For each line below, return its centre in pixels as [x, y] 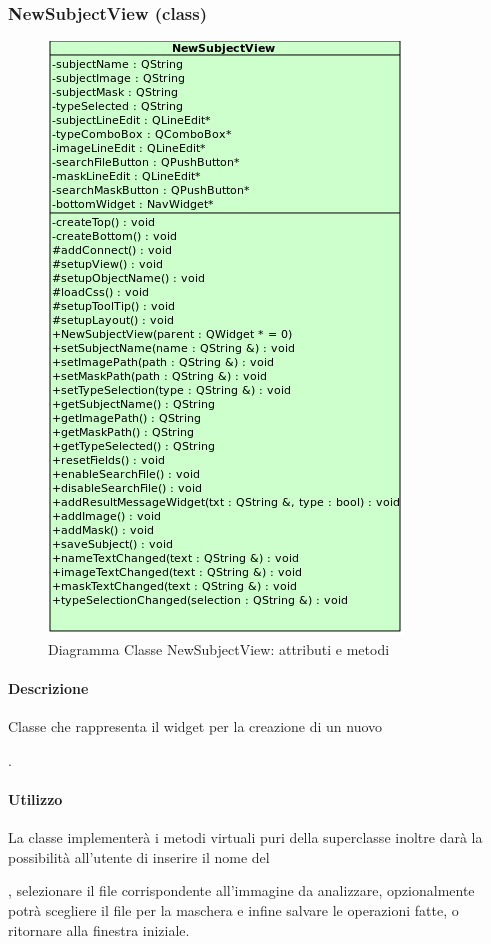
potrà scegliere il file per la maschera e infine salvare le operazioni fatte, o [233, 909]
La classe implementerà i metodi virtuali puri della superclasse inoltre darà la [245, 837]
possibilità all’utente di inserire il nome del [139, 856]
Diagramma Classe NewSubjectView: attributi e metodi [219, 648]
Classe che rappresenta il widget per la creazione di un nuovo [195, 726]
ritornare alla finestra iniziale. [99, 929]
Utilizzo [35, 798]
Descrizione [48, 688]
